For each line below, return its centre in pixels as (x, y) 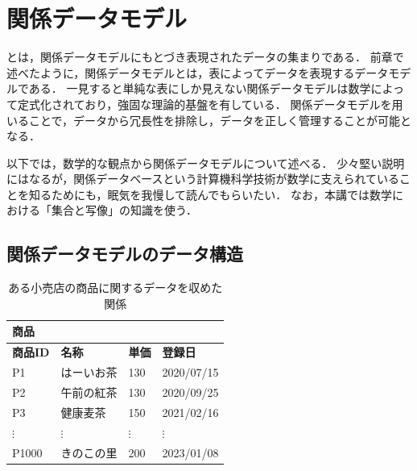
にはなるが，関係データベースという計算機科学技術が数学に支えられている (203, 179)
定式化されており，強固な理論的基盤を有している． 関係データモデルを (204, 104)
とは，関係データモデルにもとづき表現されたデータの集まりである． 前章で (205, 57)
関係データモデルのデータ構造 (125, 254)
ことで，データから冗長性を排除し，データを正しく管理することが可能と (220, 120)
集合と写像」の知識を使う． (124, 210)
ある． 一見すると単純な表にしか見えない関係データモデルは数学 (200, 88)
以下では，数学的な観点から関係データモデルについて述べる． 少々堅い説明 (206, 163)
